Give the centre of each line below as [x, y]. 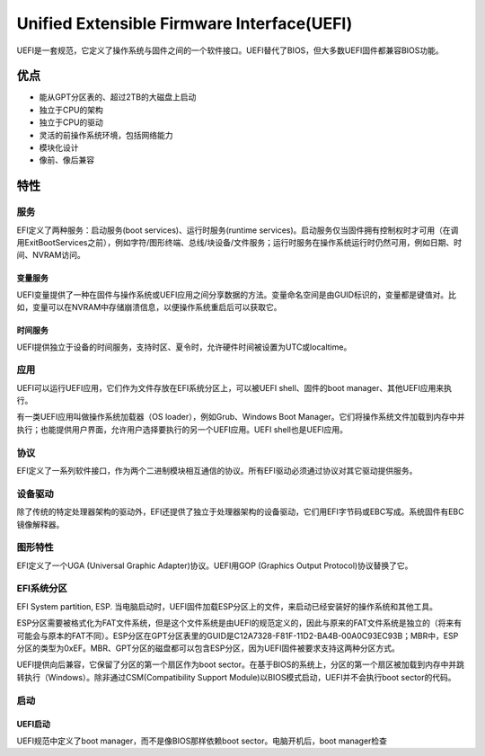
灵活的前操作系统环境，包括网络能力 [106, 135]
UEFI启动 [33, 725]
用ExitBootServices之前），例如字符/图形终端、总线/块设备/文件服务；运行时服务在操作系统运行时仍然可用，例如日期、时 [239, 242]
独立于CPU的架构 [71, 110]
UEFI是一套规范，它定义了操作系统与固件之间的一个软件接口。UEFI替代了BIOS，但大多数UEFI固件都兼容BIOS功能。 [230, 50]
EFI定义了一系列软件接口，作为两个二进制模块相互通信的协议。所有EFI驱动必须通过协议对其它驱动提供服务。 [217, 470]
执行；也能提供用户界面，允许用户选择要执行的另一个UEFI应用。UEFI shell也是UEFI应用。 [182, 429]
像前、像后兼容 [66, 160]
